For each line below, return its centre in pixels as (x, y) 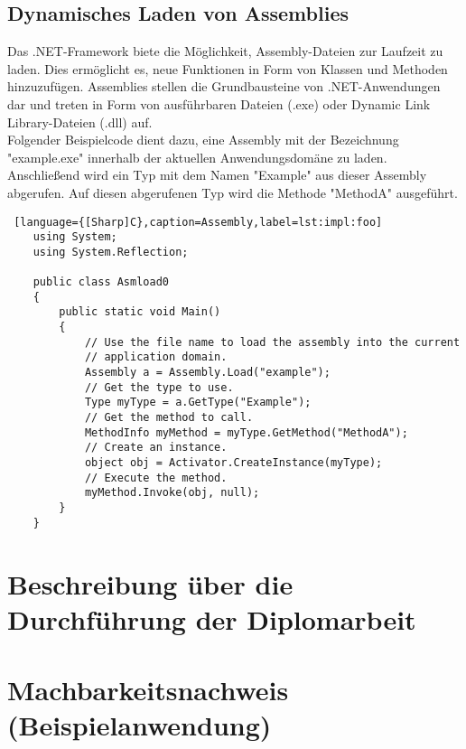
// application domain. (156, 357)
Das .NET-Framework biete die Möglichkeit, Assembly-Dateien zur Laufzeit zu (225, 51)
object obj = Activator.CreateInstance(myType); (233, 463)
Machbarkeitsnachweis (148, 690)
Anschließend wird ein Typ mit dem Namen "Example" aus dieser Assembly (217, 175)
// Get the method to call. (169, 418)
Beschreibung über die (150, 583)
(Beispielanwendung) (140, 725)
